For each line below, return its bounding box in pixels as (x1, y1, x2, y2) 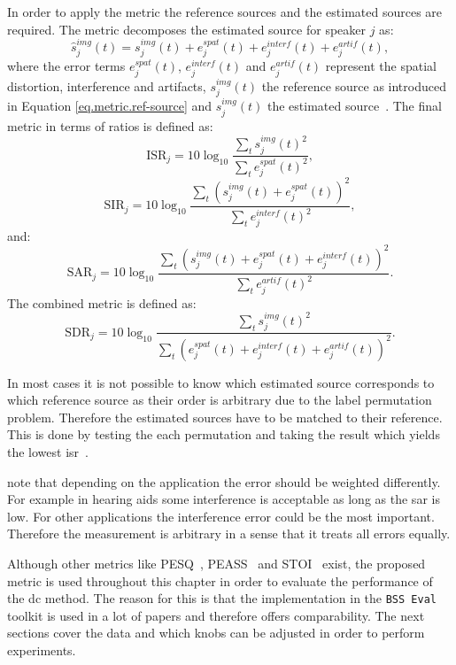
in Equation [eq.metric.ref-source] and (7, 97, 213, 115)
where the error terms (7, 57, 126, 75)
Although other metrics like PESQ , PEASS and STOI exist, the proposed (7, 554, 426, 573)
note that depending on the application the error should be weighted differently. (7, 472, 441, 491)
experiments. (7, 641, 76, 660)
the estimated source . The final (267, 97, 442, 115)
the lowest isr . (7, 443, 89, 461)
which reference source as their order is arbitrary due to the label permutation (7, 390, 432, 409)
